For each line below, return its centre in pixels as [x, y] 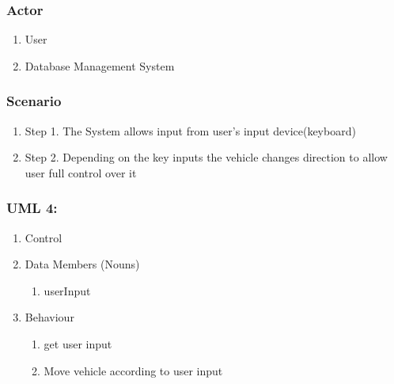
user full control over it [81, 172]
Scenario [34, 101]
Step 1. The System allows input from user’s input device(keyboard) [190, 130]
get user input [78, 344]
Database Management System [100, 65]
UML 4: [32, 208]
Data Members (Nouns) [82, 264]
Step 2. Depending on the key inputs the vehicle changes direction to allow [206, 157]
